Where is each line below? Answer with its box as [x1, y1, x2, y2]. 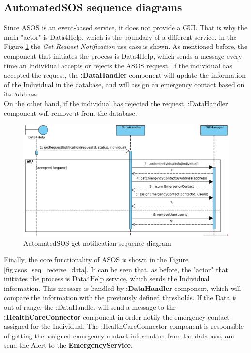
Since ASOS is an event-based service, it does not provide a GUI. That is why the [4, 22, 248, 32]
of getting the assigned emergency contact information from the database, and [4, 330, 236, 340]
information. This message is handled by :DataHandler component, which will [4, 283, 241, 293]
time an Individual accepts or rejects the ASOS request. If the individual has [4, 60, 233, 70]
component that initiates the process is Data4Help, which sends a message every [4, 50, 242, 61]
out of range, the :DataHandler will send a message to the [4, 302, 176, 312]
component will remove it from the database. [4, 108, 137, 118]
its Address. [4, 89, 39, 99]
